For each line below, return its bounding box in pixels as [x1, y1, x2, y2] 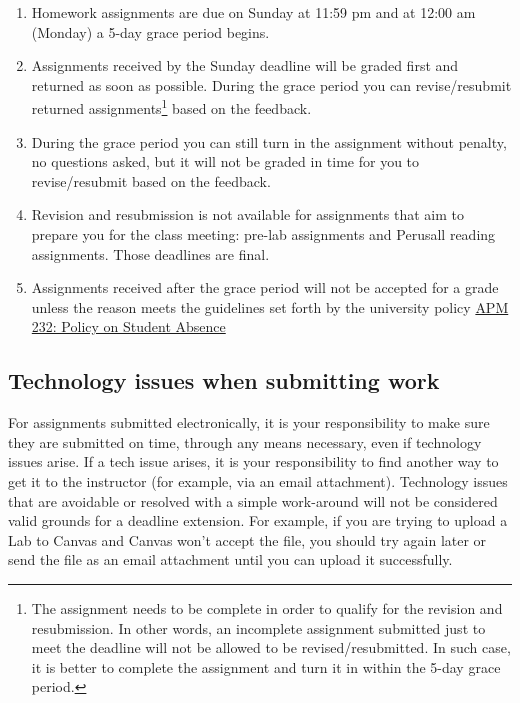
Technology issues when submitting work [8, 365, 440, 396]
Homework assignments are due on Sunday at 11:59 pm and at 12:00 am [31, 2, 476, 22]
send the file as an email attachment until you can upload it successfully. [8, 549, 453, 570]
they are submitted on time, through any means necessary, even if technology [8, 431, 482, 452]
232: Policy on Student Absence [31, 316, 226, 337]
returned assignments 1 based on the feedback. [31, 95, 312, 119]
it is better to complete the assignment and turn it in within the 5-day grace [31, 656, 501, 677]
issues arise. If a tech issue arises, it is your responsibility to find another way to [8, 451, 499, 472]
